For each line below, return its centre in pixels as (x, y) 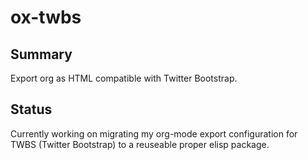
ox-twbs (46, 17)
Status (31, 109)
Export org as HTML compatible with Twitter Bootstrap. (124, 78)
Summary (41, 54)
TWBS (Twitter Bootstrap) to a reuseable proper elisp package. (140, 144)
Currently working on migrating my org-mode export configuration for (154, 133)
